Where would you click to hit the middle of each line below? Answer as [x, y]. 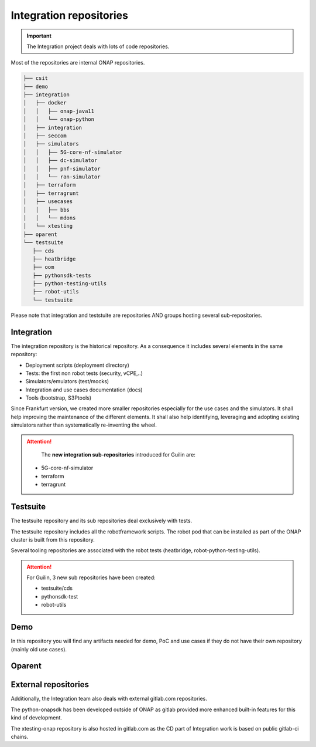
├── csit [36, 78]
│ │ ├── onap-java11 [59, 111]
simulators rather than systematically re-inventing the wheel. [84, 425]
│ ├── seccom [45, 136]
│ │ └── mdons [49, 218]
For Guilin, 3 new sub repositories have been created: [91, 577]
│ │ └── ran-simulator [62, 177]
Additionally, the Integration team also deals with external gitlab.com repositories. [109, 699]
